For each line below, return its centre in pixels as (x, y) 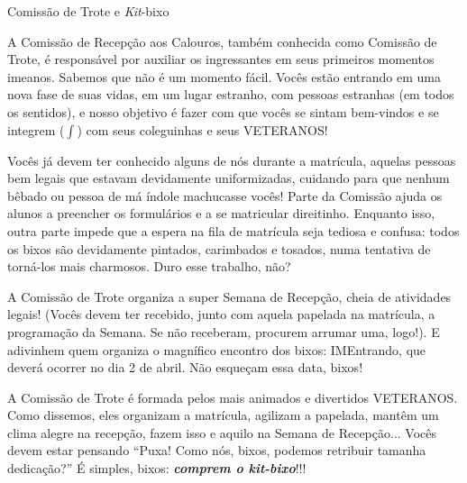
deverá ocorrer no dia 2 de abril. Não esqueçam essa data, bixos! (185, 367)
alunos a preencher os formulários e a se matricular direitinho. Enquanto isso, (221, 213)
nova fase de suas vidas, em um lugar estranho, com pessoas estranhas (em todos (231, 94)
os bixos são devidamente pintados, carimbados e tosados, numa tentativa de (219, 248)
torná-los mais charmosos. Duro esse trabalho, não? (149, 266)
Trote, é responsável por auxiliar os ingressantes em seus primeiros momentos (221, 59)
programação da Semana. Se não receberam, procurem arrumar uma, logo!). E (224, 331)
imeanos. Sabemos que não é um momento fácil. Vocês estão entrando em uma (224, 76)
